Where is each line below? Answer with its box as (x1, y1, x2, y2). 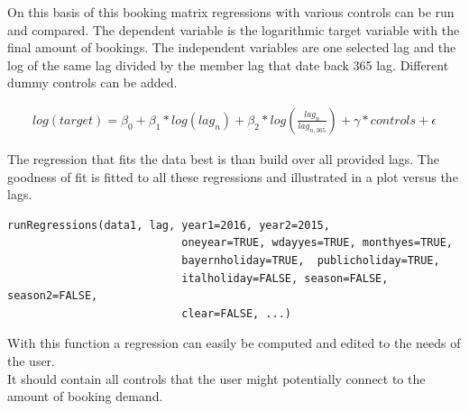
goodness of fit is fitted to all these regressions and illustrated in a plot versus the (7, 167, 458, 186)
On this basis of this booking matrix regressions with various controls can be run (7, 3, 455, 21)
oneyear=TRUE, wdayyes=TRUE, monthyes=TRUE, (181, 236, 453, 250)
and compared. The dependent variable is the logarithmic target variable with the (7, 20, 460, 39)
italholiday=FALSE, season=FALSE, (181, 271, 389, 285)
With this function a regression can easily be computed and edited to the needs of (7, 333, 461, 352)
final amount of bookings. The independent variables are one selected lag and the (7, 38, 456, 57)
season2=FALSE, (7, 289, 98, 303)
